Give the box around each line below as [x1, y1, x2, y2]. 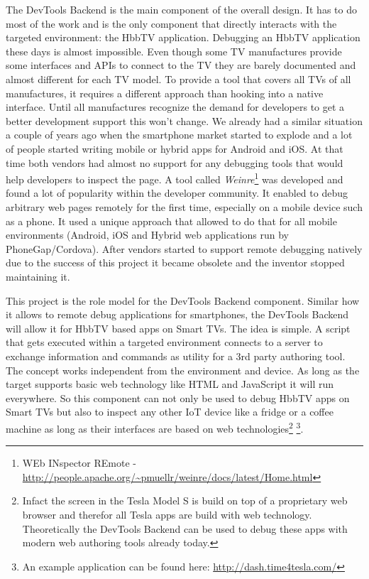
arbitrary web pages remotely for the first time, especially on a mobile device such [6, 199, 363, 214]
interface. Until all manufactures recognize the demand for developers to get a [6, 99, 345, 114]
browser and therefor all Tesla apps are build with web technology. [22, 507, 312, 521]
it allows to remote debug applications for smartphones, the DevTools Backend [6, 307, 349, 322]
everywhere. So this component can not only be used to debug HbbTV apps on [6, 390, 350, 405]
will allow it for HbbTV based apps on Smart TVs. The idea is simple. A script [6, 320, 351, 335]
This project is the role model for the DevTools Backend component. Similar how [6, 293, 360, 308]
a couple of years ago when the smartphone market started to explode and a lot [6, 127, 353, 142]
